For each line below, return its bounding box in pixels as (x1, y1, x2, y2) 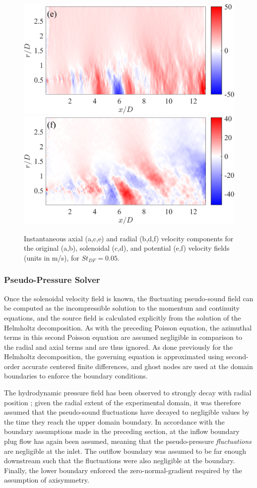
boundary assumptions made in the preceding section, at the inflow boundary (4, 426, 240, 436)
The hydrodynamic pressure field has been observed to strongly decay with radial (4, 387, 252, 398)
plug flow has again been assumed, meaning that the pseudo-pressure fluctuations (4, 436, 252, 446)
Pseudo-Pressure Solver (4, 273, 100, 286)
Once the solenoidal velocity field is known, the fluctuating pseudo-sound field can (4, 293, 254, 303)
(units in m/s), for (24, 252, 79, 263)
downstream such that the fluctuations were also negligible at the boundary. (4, 455, 235, 466)
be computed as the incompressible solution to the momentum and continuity (4, 303, 240, 313)
